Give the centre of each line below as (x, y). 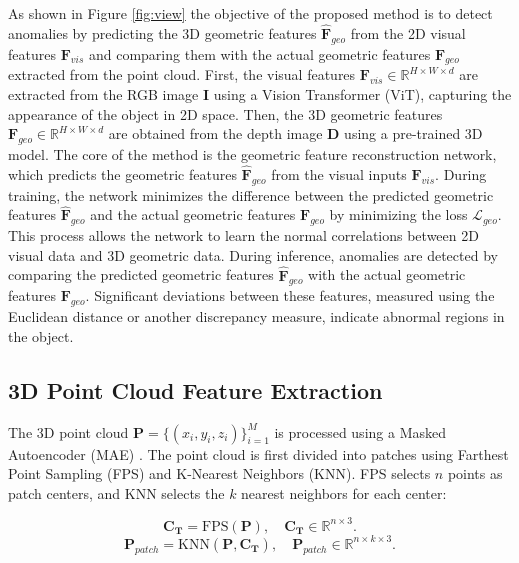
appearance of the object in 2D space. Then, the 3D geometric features (225, 113)
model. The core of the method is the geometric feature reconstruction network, (252, 153)
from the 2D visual (408, 32)
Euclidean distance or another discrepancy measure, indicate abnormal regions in (256, 316)
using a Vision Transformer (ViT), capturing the (362, 94)
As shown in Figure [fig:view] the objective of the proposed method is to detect (250, 13)
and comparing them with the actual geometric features (259, 53)
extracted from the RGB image (103, 94)
